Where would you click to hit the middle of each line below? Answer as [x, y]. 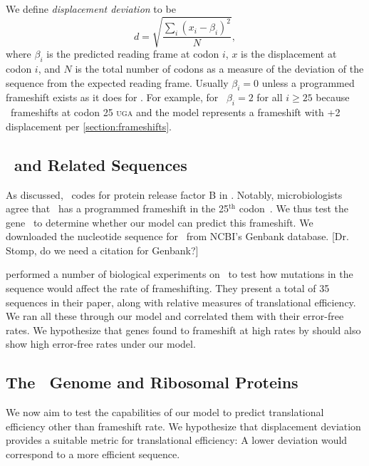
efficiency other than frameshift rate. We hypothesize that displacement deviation [183, 426]
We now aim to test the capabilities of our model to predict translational [165, 412]
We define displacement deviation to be [91, 9]
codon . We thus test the [294, 208]
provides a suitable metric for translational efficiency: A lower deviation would [177, 440]
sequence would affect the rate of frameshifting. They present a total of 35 [168, 288]
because [333, 97]
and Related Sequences [101, 164]
